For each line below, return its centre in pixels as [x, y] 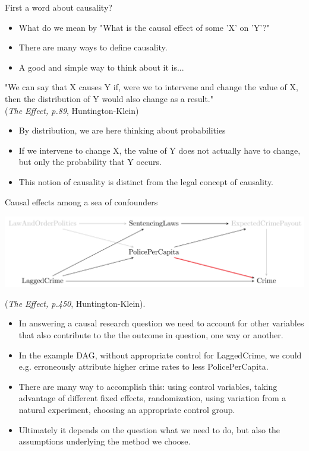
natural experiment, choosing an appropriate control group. [127, 409]
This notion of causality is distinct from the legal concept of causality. [146, 181]
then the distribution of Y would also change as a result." [109, 98]
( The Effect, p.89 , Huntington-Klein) [72, 110]
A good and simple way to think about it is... [101, 67]
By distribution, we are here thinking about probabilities [122, 130]
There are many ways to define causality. [93, 47]
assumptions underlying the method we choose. [105, 441]
